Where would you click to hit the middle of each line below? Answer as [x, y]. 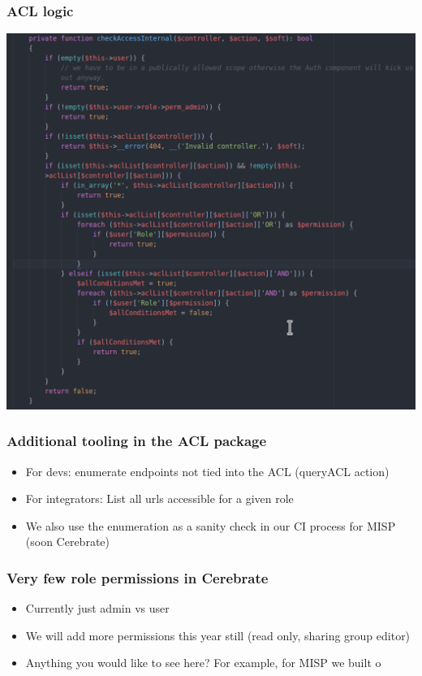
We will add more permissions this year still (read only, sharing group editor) [218, 635]
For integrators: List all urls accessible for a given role [159, 498]
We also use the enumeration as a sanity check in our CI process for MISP [211, 525]
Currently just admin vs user [97, 608]
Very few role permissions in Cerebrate [138, 577]
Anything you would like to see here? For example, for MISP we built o [203, 663]
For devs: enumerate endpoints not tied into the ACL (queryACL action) [207, 471]
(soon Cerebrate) [68, 542]
